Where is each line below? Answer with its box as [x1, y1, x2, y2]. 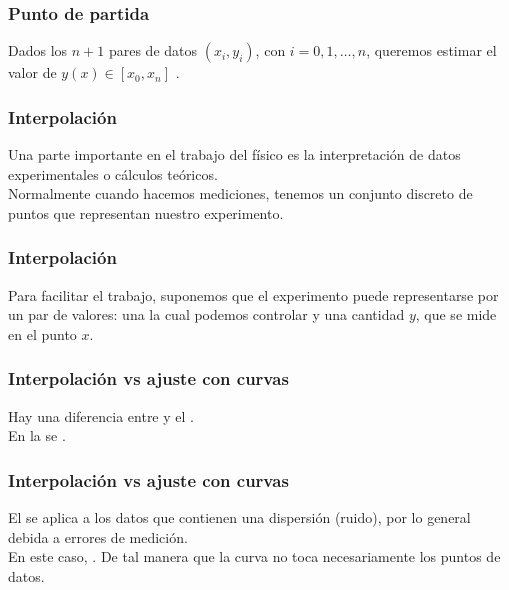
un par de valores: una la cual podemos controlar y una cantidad [8, 304, 405, 325]
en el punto [8, 323, 77, 344]
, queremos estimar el [366, 40, 497, 61]
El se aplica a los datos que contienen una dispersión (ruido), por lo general [8, 507, 471, 528]
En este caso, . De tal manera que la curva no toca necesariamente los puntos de [8, 546, 501, 567]
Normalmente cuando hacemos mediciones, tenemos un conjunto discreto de [8, 183, 473, 204]
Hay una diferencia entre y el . [8, 405, 194, 426]
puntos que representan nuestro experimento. [8, 202, 284, 223]
